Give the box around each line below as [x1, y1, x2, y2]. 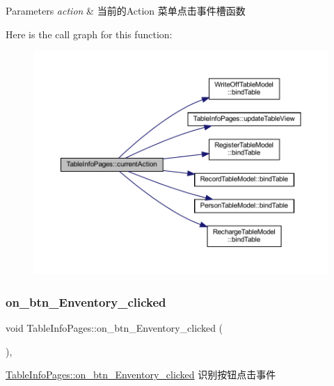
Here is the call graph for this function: [6, 26, 173, 41]
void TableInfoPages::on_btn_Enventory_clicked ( [6, 321, 223, 335]
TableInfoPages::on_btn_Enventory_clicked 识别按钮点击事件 [6, 367, 276, 382]
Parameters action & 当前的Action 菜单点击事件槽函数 [6, 3, 246, 17]
